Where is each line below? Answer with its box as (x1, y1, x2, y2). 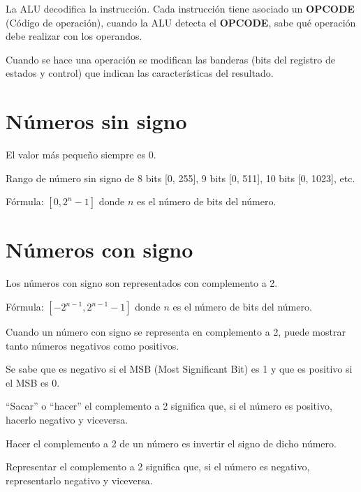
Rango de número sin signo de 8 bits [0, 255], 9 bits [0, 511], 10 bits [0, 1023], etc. (6, 170, 355, 185)
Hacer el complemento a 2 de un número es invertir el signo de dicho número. (6, 435, 337, 450)
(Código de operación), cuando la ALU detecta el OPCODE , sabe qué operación (6, 15, 356, 29)
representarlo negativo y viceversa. (6, 472, 153, 487)
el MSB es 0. (6, 375, 60, 389)
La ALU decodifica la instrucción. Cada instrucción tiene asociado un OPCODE (6, 1, 355, 15)
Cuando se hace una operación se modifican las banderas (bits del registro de (6, 52, 335, 66)
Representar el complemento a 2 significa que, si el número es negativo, (6, 459, 310, 474)
